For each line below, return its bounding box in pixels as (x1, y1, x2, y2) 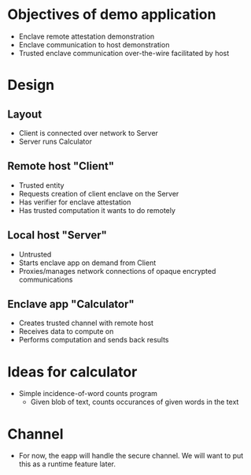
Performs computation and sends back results (18, 335, 170, 345)
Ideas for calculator (7, 363, 138, 380)
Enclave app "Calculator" (7, 297, 135, 311)
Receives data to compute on (18, 327, 114, 336)
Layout (7, 107, 42, 121)
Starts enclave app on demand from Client (18, 258, 157, 267)
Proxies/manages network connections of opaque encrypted (18, 266, 216, 275)
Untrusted (18, 249, 52, 259)
